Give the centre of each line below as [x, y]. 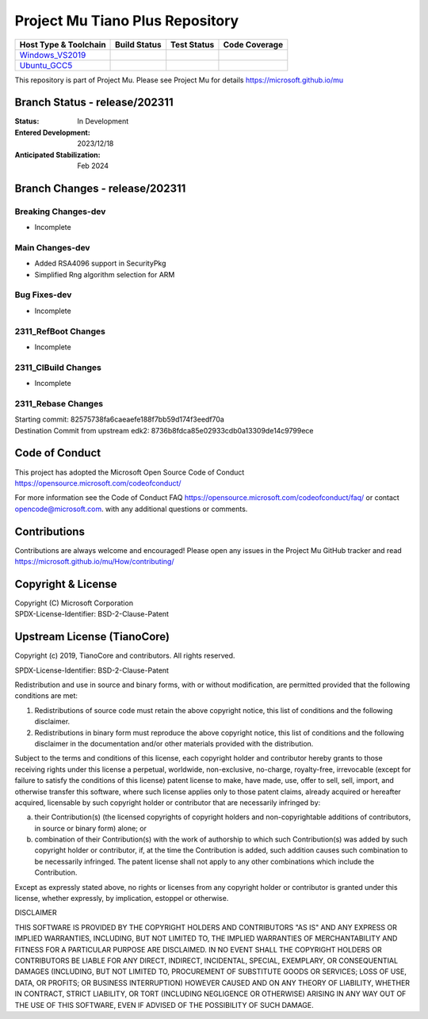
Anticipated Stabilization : [57, 155]
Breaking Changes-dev [60, 212]
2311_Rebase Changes [59, 403]
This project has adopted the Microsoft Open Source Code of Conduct [130, 472]
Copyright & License [66, 584]
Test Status [193, 44]
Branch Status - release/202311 [94, 103]
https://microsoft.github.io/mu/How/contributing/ [94, 562]
